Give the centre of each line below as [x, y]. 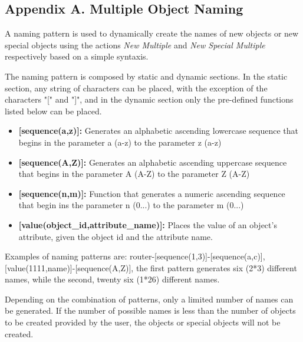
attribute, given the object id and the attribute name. [116, 236]
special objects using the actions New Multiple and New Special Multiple [135, 45]
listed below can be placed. [53, 111]
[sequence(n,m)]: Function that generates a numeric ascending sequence [152, 193]
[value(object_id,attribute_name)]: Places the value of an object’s [148, 224]
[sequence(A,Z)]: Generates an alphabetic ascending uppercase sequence [153, 162]
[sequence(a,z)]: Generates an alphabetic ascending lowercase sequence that [158, 131]
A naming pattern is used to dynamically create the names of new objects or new [152, 33]
